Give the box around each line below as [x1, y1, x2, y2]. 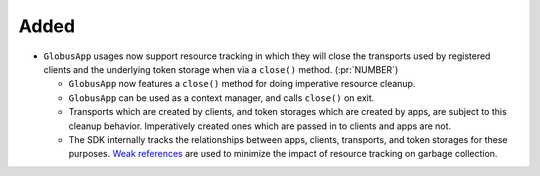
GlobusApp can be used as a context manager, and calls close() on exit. [68, 91, 375, 104]
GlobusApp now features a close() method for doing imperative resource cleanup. [68, 78, 416, 90]
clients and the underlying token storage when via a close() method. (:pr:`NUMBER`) [43, 63, 399, 75]
